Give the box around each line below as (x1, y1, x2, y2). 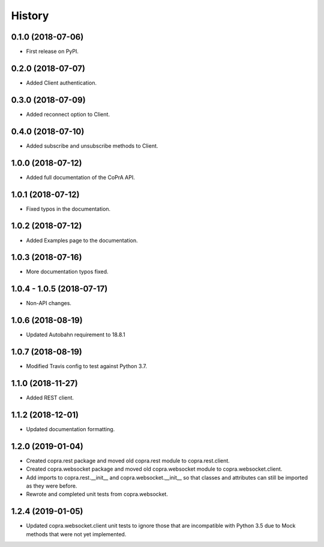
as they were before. (26, 482, 77, 489)
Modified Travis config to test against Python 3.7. (26, 363, 147, 370)
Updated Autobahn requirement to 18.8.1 (26, 331, 125, 339)
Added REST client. (26, 394, 74, 402)
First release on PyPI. (26, 48, 79, 55)
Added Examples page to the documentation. (26, 237, 138, 244)
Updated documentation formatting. (26, 425, 115, 432)
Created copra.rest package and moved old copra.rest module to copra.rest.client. (26, 457, 230, 464)
